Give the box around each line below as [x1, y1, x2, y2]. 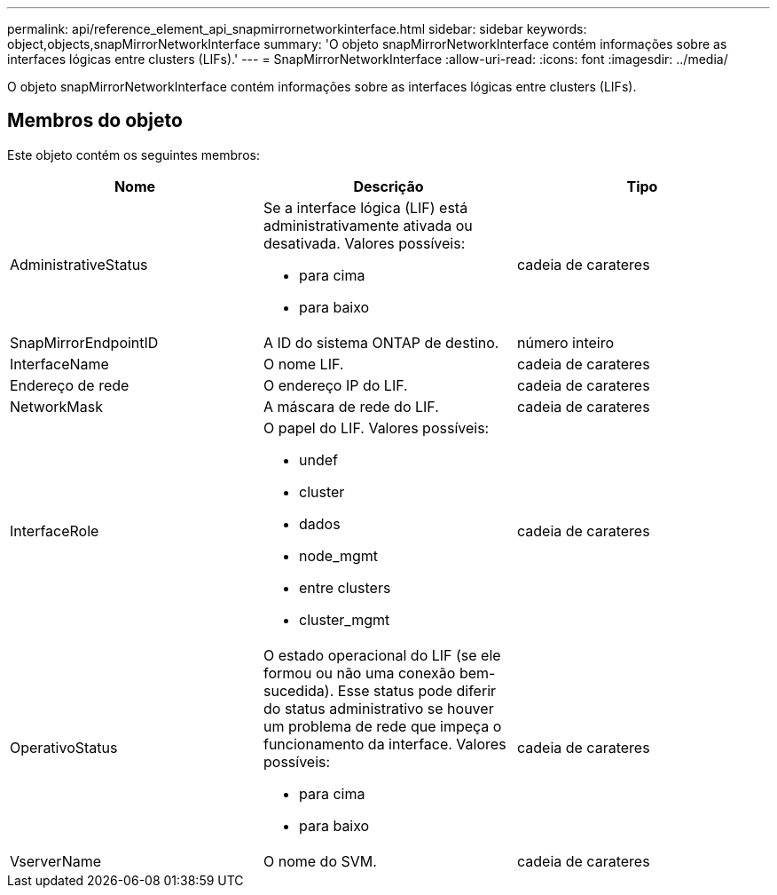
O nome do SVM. [263, 851, 377, 870]
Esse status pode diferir [337, 681, 497, 700]
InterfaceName [10, 354, 109, 373]
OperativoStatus [10, 738, 118, 756]
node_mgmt [298, 546, 379, 565]
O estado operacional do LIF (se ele [263, 646, 501, 664]
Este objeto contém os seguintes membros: [7, 147, 260, 162]
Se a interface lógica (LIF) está [263, 198, 468, 217]
